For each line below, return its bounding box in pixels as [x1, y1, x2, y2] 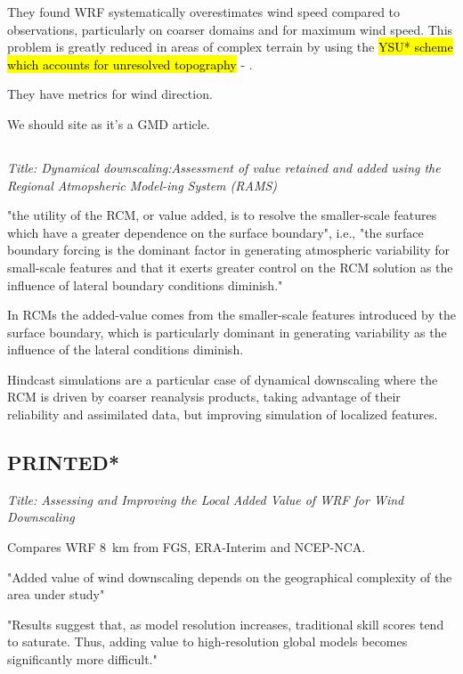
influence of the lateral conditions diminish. [7, 340, 244, 359]
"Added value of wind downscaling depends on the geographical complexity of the [7, 567, 452, 586]
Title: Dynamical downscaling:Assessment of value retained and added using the [7, 158, 441, 176]
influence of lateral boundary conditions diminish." [7, 275, 283, 294]
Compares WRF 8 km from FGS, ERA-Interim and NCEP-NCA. [7, 538, 366, 556]
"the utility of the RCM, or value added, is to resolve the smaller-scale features [7, 206, 437, 224]
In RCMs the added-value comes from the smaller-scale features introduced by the [7, 305, 456, 324]
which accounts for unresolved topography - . [7, 54, 253, 73]
